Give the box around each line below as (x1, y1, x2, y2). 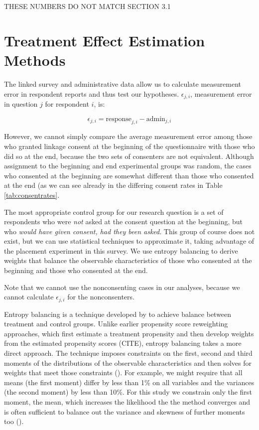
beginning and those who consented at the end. (4, 265, 148, 276)
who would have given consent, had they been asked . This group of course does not (4, 226, 255, 236)
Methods (4, 49, 66, 70)
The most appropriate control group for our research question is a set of (4, 206, 224, 217)
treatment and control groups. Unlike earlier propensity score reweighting (4, 318, 228, 329)
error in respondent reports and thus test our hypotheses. (4, 88, 179, 99)
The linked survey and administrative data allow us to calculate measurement (4, 78, 242, 89)
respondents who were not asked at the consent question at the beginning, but (4, 216, 243, 227)
